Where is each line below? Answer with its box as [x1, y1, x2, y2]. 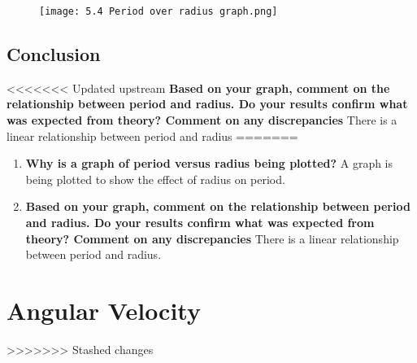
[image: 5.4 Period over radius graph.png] [39, 6, 278, 17]
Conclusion [7, 42, 101, 67]
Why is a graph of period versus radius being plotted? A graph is [25, 155, 393, 172]
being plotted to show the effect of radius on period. [25, 170, 285, 187]
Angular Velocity [7, 293, 201, 326]
